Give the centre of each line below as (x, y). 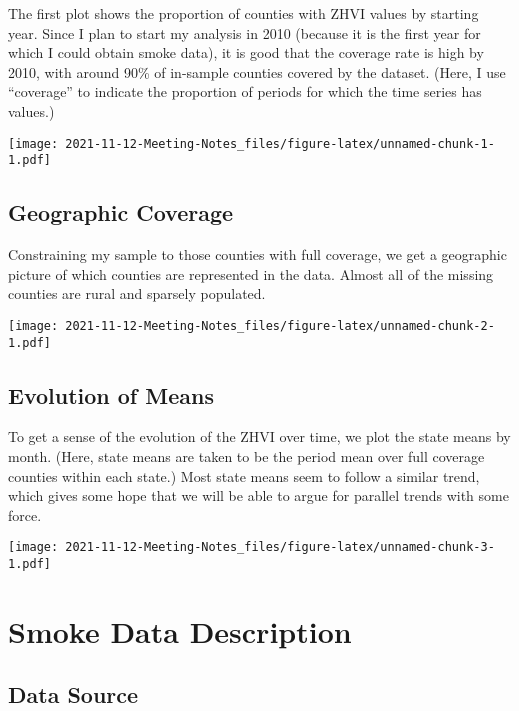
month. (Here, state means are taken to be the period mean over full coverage (246, 455)
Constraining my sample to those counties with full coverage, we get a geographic (257, 254)
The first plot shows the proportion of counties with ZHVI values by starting (243, 13)
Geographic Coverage (121, 212)
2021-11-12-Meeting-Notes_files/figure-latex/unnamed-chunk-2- (280, 325)
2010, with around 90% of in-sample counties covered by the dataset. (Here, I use (257, 71)
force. (25, 514)
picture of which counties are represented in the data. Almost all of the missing (251, 273)
